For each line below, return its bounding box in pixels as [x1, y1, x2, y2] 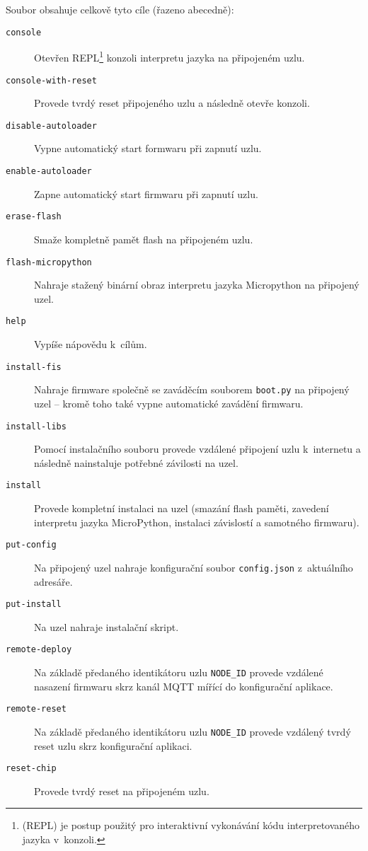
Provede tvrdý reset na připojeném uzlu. [34, 783, 209, 798]
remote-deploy [6, 644, 72, 655]
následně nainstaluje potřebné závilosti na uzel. [34, 455, 238, 470]
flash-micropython [6, 257, 92, 267]
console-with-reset [6, 75, 97, 86]
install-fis [6, 361, 62, 372]
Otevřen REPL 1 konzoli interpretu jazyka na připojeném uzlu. [34, 48, 305, 64]
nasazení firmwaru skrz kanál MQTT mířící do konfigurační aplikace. [34, 678, 333, 693]
